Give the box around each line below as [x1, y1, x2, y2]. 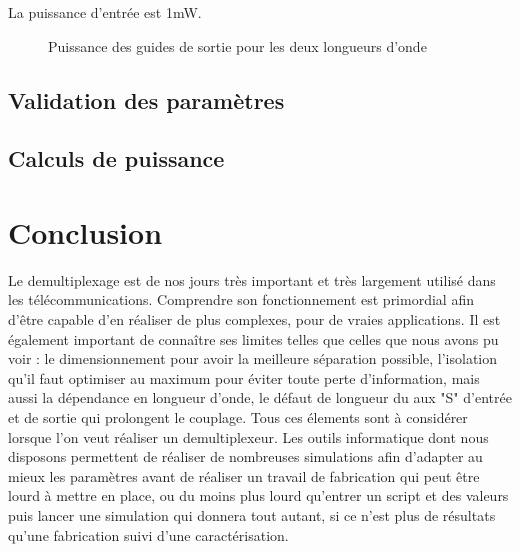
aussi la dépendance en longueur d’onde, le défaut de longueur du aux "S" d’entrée [8, 387, 512, 408]
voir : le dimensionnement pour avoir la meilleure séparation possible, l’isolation [8, 348, 498, 369]
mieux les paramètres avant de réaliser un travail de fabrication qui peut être [8, 465, 480, 486]
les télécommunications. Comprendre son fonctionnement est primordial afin [8, 289, 474, 310]
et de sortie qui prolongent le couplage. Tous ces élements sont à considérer [8, 407, 468, 428]
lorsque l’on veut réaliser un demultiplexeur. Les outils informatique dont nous [8, 426, 489, 447]
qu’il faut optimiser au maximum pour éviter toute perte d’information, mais [8, 367, 480, 388]
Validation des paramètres [8, 84, 285, 115]
